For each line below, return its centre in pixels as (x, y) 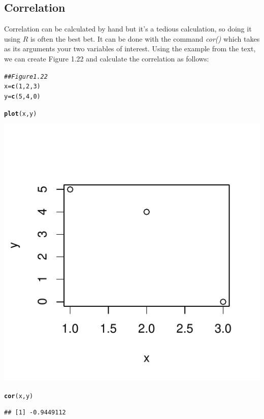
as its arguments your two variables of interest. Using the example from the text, (130, 49)
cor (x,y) (19, 396)
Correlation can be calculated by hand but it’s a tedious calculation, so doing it (128, 29)
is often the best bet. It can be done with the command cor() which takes (145, 38)
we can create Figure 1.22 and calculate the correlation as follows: (107, 58)
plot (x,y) (21, 114)
